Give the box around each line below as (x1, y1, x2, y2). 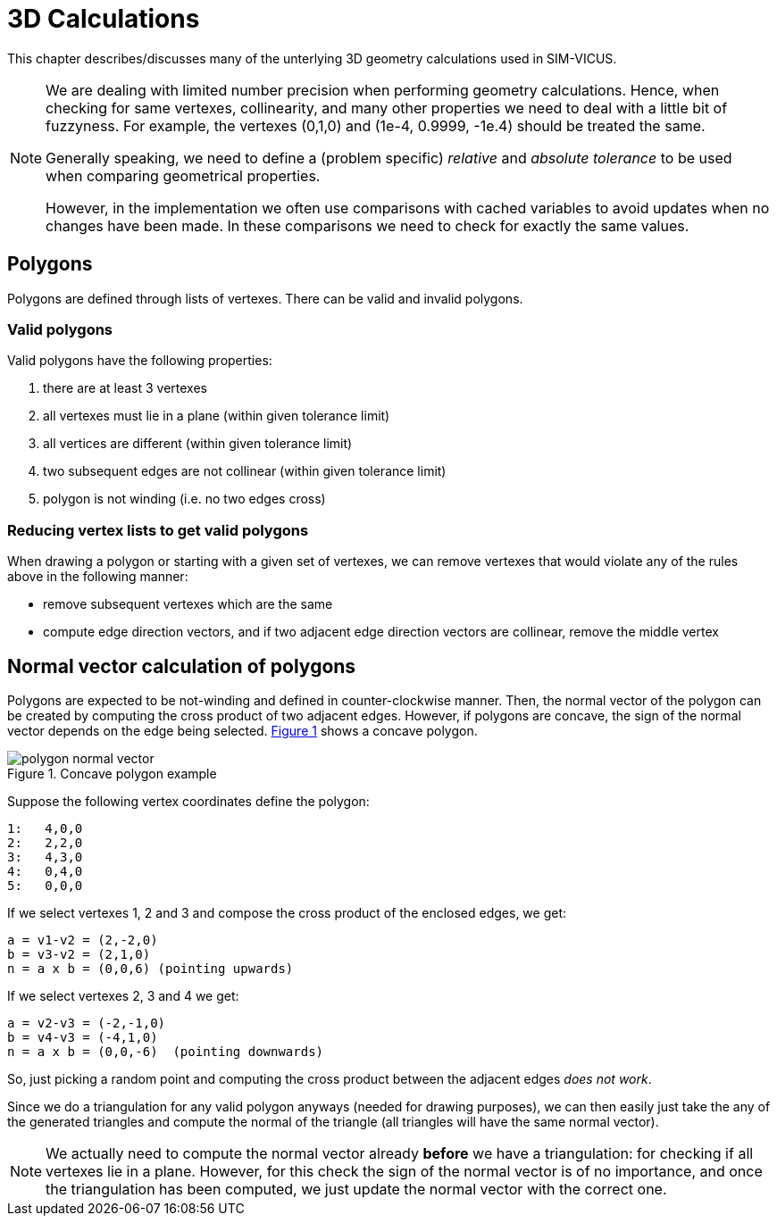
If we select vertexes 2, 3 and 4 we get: (7, 987, 239, 1003)
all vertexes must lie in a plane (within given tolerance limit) (43, 408, 390, 424)
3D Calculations (7, 4, 200, 34)
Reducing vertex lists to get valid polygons (7, 520, 309, 539)
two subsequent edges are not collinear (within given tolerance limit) (43, 463, 447, 479)
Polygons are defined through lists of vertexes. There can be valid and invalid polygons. (7, 290, 523, 306)
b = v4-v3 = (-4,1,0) (7, 1029, 158, 1044)
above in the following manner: (7, 569, 188, 585)
